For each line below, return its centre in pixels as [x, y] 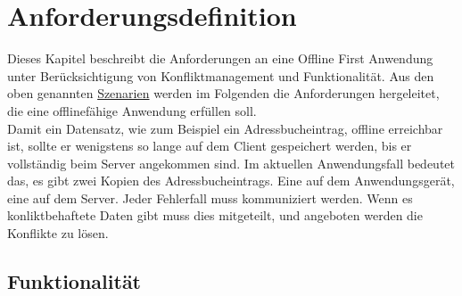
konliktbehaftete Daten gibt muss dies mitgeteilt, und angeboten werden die [215, 215]
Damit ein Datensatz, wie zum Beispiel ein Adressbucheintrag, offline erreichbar [225, 128]
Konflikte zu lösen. [58, 233]
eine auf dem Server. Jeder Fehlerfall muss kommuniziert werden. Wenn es [210, 197]
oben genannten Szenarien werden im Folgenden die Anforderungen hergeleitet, [223, 93]
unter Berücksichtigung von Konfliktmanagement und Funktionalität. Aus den [221, 75]
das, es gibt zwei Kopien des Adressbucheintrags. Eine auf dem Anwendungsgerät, [231, 181]
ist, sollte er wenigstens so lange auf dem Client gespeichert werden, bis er [210, 146]
